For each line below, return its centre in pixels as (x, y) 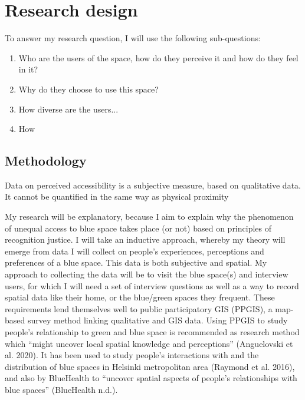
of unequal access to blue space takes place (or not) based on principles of (138, 228)
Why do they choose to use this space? (88, 89)
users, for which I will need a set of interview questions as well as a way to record (152, 285)
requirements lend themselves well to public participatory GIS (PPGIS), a (139, 308)
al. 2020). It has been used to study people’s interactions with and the (132, 355)
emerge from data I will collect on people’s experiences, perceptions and (135, 251)
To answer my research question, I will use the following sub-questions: (133, 38)
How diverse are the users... (68, 109)
